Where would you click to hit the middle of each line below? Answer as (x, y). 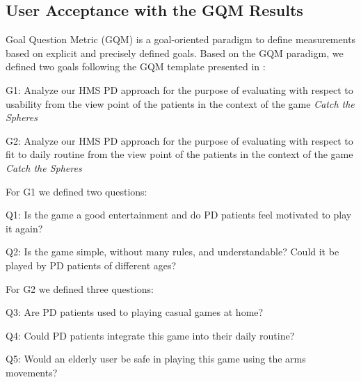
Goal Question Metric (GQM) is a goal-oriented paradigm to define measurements (181, 39)
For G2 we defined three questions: (80, 288)
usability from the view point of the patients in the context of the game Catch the (180, 103)
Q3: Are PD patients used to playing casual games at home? (135, 312)
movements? (32, 372)
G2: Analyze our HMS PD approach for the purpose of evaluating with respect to (179, 140)
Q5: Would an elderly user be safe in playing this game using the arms (156, 359)
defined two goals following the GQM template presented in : (136, 66)
